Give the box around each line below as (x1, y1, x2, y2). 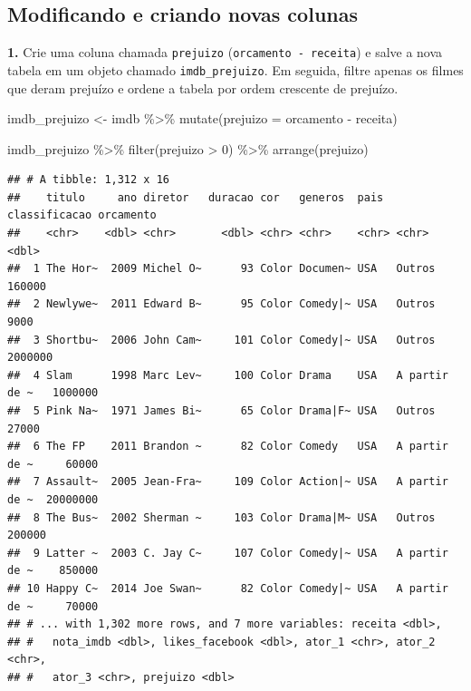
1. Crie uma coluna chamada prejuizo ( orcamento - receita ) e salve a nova (7, 43, 443, 62)
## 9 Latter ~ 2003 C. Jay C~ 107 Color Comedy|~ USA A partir (7, 546, 448, 560)
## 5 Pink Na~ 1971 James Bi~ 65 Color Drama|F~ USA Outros (7, 404, 436, 418)
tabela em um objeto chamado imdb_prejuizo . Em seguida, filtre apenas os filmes (7, 60, 464, 79)
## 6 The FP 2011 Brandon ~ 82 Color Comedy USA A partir (7, 440, 448, 453)
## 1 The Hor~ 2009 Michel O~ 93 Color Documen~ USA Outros (7, 262, 436, 276)
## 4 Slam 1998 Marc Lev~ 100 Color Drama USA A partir (7, 368, 448, 382)
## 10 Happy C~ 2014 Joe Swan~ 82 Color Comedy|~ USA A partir (7, 581, 448, 595)
